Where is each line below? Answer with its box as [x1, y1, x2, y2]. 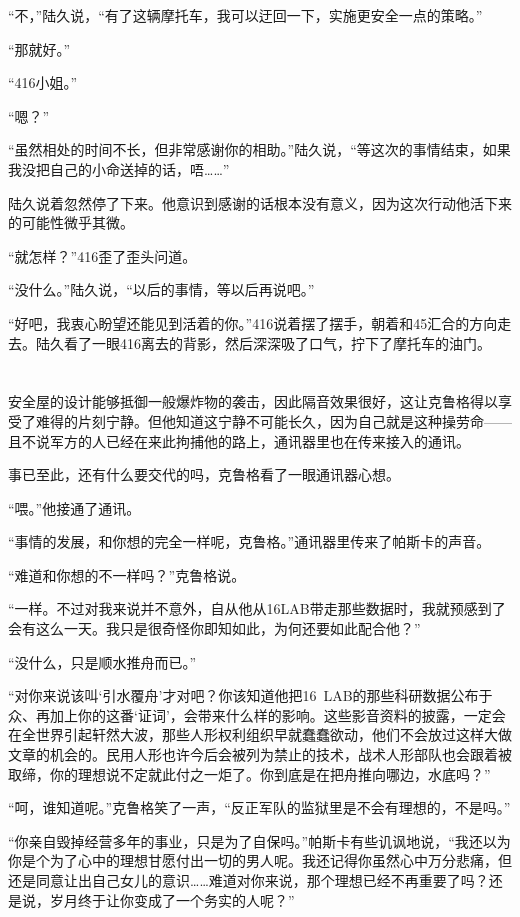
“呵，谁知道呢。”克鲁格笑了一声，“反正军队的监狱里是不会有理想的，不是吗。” [8, 797, 511, 818]
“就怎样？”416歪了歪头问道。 [8, 245, 197, 266]
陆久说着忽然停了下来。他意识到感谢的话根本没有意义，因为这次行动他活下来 [8, 192, 512, 213]
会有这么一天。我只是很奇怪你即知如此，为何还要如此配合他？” [8, 618, 421, 639]
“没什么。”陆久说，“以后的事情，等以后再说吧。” [8, 279, 315, 300]
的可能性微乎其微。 [8, 212, 134, 233]
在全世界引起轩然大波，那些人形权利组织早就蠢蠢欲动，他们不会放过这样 [8, 724, 484, 745]
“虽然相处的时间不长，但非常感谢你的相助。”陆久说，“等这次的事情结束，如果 [8, 139, 511, 160]
